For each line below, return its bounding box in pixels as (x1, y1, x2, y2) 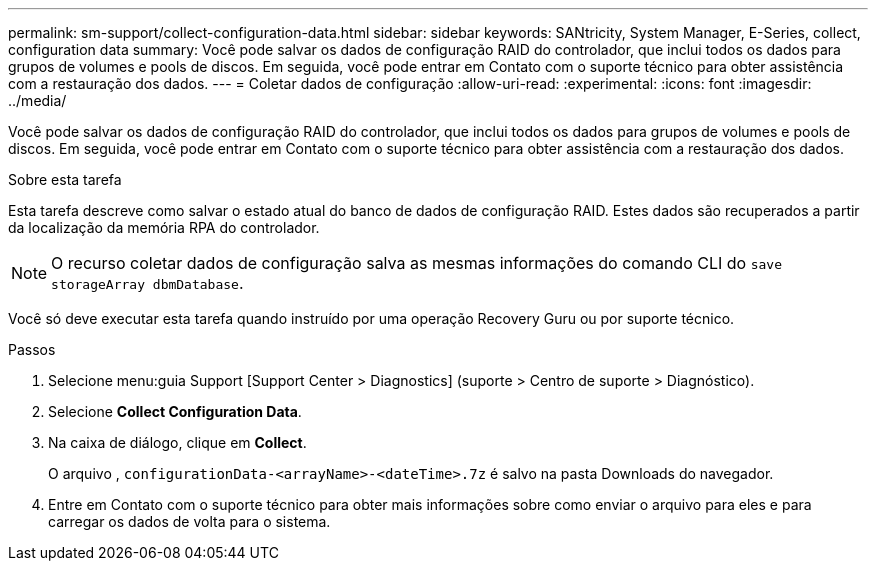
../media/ (8, 92, 67, 109)
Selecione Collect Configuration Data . (48, 403, 302, 420)
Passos (8, 341, 56, 358)
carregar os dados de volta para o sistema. (48, 513, 331, 530)
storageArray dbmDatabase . (51, 273, 244, 293)
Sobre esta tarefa (8, 171, 122, 188)
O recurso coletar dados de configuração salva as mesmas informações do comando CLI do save (51, 253, 782, 273)
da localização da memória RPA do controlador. (8, 219, 320, 236)
